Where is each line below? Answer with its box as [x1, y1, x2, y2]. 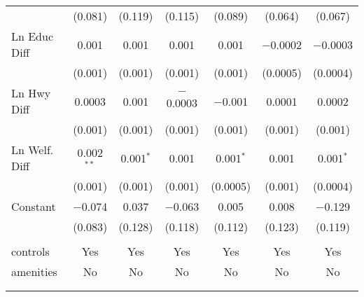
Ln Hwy [11, 85, 51, 101]
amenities [11, 263, 57, 279]
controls [11, 243, 50, 259]
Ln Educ [11, 28, 54, 44]
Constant [11, 198, 56, 214]
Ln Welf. [11, 141, 54, 158]
